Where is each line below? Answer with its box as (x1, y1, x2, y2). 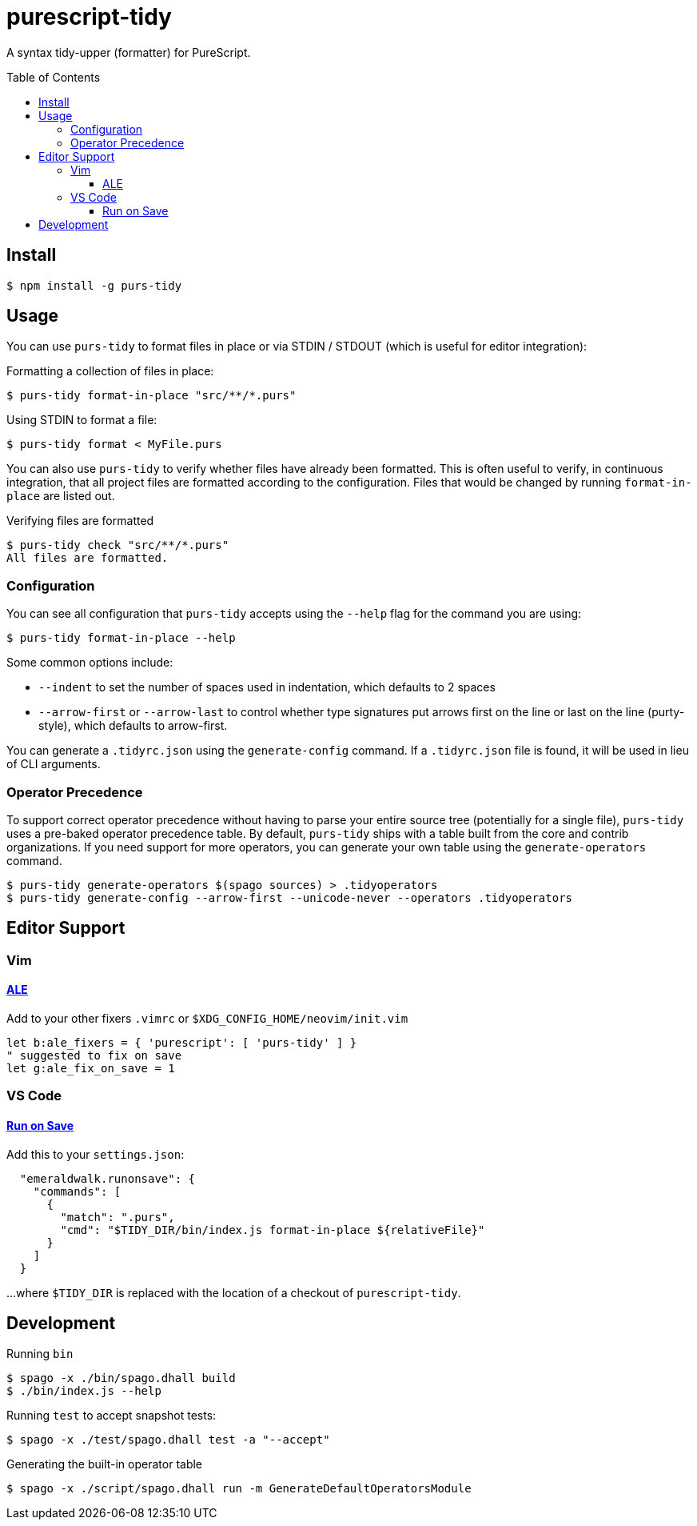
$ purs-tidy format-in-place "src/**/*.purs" (6, 389, 297, 403)
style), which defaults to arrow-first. (38, 719, 228, 733)
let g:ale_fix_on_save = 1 (6, 1062, 175, 1075)
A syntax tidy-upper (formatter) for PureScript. (6, 45, 251, 59)
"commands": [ (33, 1184, 121, 1198)
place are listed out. (6, 489, 115, 503)
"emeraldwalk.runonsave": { (19, 1172, 196, 1185)
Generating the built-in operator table (6, 1457, 203, 1472)
